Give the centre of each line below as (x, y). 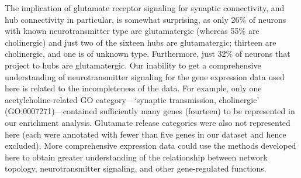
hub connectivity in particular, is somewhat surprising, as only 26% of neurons (146, 19)
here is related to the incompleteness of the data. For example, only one (133, 88)
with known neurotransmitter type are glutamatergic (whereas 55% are (132, 31)
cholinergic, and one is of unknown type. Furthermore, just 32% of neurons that (148, 54)
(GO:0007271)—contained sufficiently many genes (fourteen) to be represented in (150, 111)
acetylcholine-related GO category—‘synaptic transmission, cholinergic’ (132, 99)
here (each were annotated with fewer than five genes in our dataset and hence (146, 134)
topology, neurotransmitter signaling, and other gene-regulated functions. (136, 168)
